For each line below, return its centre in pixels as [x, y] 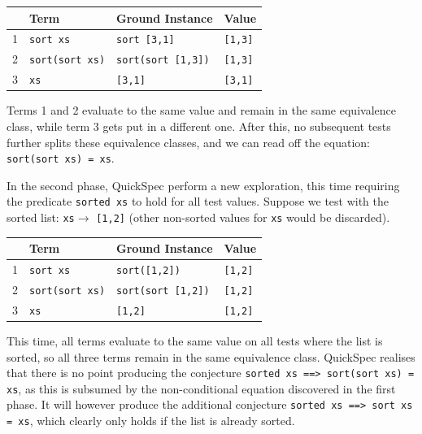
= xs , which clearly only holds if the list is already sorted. [151, 421]
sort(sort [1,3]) [163, 61]
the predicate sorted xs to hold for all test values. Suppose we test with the [198, 201]
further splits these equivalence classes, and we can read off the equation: [188, 142]
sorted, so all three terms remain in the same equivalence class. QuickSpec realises [211, 356]
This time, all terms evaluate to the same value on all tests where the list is [195, 340]
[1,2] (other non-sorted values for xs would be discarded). [243, 217]
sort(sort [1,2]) [163, 291]
